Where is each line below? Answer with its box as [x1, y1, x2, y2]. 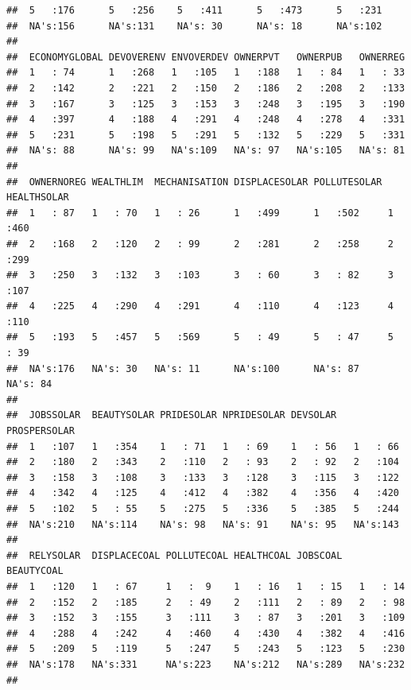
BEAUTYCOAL [6, 565, 64, 577]
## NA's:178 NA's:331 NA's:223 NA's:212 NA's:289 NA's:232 [6, 658, 405, 670]
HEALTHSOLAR [6, 192, 69, 204]
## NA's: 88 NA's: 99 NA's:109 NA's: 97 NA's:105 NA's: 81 [6, 145, 405, 157]
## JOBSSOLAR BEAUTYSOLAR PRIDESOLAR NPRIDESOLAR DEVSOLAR [6, 409, 337, 421]
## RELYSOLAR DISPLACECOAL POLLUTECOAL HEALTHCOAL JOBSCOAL [6, 549, 343, 561]
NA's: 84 [6, 378, 52, 390]
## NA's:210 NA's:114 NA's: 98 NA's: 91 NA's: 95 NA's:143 [6, 518, 399, 530]
